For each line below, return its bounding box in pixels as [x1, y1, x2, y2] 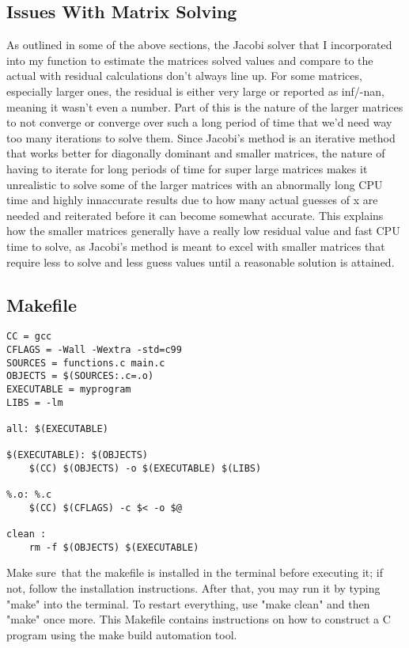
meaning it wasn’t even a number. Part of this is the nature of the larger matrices [6, 98, 403, 115]
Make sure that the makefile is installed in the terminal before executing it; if [6, 564, 383, 581]
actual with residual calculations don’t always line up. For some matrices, [6, 67, 362, 84]
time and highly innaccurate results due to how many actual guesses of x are [6, 191, 378, 208]
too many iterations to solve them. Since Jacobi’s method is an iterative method [6, 129, 396, 146]
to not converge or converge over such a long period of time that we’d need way [6, 114, 392, 131]
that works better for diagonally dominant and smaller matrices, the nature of [6, 145, 385, 161]
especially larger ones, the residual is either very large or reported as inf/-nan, [6, 82, 384, 99]
